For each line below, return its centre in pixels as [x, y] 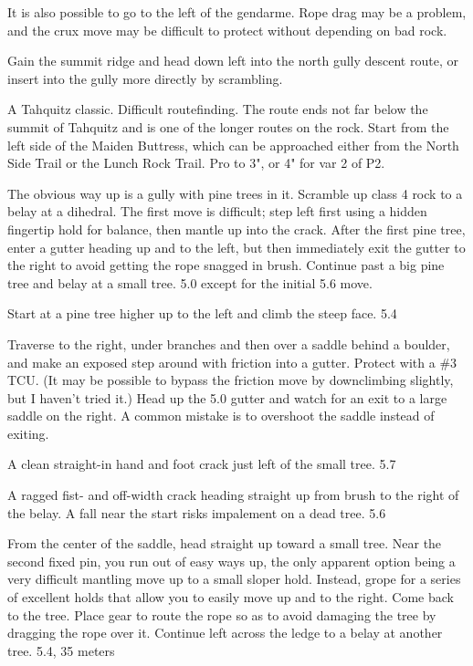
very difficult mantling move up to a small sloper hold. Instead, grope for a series [234, 579]
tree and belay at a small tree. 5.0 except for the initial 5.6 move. [190, 282]
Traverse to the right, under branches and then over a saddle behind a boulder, [229, 343]
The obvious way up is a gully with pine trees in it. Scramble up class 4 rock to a [235, 193]
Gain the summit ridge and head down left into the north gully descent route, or [233, 61]
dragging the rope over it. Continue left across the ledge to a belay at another [225, 633]
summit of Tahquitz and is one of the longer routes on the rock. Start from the [228, 126]
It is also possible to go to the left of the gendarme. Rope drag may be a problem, [237, 12]
